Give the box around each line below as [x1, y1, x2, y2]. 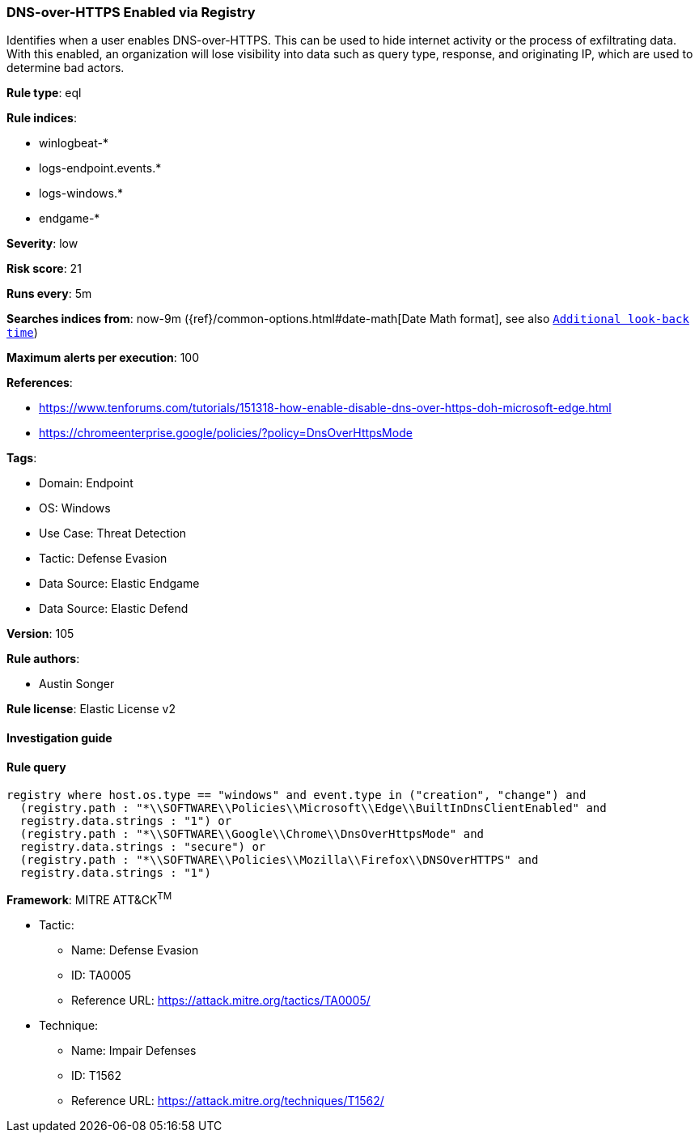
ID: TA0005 [71, 967, 132, 982]
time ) [6, 325, 38, 340]
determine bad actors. [6, 61, 125, 75]
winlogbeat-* [39, 136, 108, 151]
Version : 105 [6, 627, 74, 641]
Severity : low [6, 236, 78, 251]
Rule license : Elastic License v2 [6, 702, 176, 716]
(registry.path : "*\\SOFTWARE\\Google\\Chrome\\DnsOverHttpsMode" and [19, 827, 485, 841]
